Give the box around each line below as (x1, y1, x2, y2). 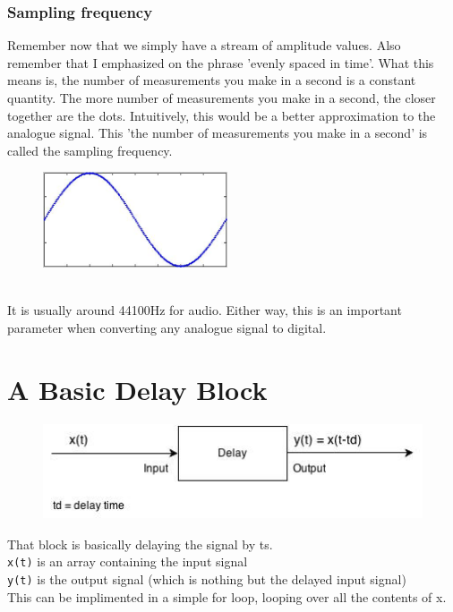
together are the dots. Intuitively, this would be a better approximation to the (7, 106, 436, 124)
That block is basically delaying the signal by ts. (7, 534, 273, 553)
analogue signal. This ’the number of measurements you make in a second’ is (7, 123, 428, 142)
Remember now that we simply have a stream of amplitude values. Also (7, 36, 401, 55)
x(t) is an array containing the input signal (7, 552, 248, 571)
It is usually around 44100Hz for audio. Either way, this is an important (7, 301, 402, 319)
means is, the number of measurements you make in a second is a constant (7, 71, 416, 89)
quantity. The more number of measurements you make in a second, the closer (7, 89, 436, 106)
